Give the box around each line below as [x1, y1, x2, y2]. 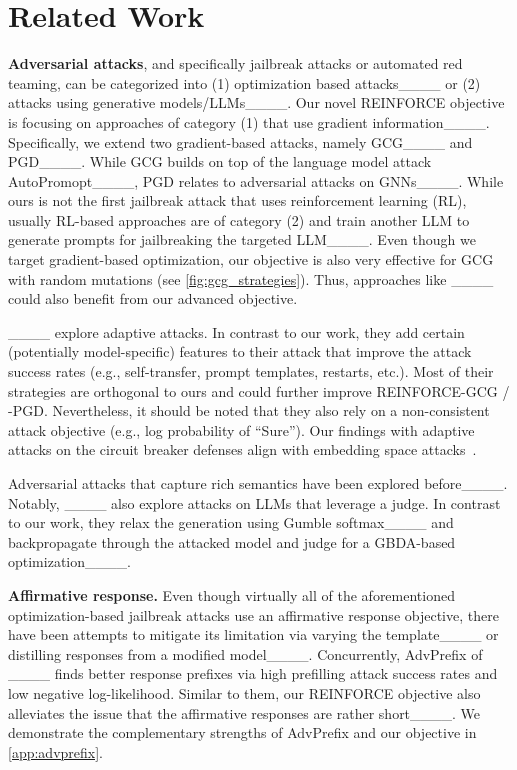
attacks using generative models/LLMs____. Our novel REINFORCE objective [8, 92, 505, 113]
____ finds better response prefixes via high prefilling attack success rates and [8, 663, 498, 684]
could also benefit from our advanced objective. [8, 288, 298, 309]
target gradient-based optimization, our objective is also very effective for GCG [8, 249, 494, 270]
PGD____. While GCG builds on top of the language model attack [8, 151, 432, 172]
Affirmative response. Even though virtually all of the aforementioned [8, 584, 455, 605]
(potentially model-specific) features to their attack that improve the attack [8, 341, 472, 362]
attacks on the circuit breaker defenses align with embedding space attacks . [8, 439, 477, 460]
